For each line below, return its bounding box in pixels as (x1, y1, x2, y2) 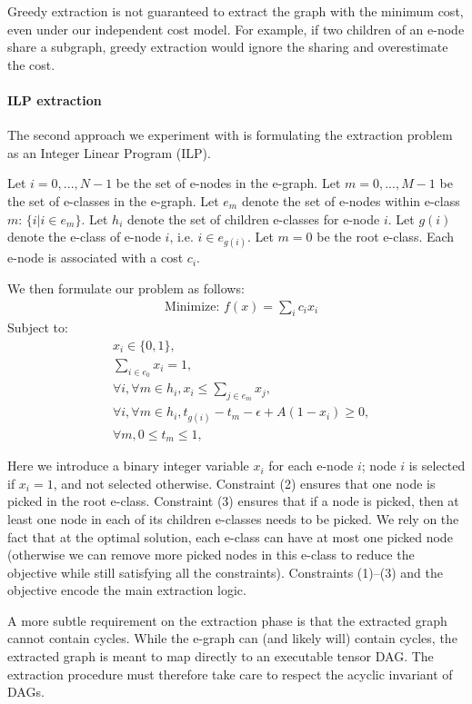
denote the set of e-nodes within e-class (241, 191, 460, 210)
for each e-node (268, 456, 354, 475)
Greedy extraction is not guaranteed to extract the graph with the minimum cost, (7, 2, 464, 20)
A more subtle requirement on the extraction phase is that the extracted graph (7, 610, 447, 630)
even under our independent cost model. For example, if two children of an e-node (7, 19, 465, 38)
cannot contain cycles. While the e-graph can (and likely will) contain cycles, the (7, 629, 457, 648)
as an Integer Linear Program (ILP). (7, 143, 211, 162)
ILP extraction (7, 90, 102, 109)
